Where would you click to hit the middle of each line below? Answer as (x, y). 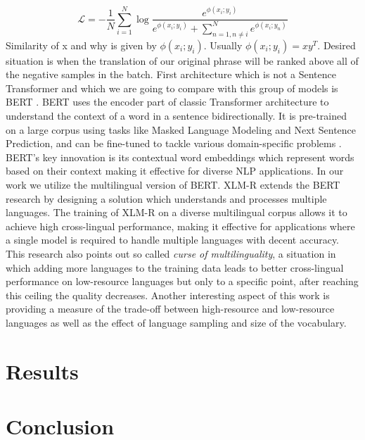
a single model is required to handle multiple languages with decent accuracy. (173, 240)
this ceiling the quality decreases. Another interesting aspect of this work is (168, 295)
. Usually (223, 45)
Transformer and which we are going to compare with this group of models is (172, 88)
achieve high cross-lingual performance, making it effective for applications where (180, 226)
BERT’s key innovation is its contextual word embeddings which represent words (180, 157)
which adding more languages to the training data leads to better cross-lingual (175, 267)
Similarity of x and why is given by (81, 45)
